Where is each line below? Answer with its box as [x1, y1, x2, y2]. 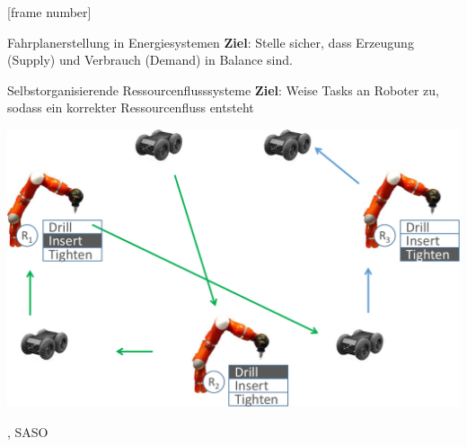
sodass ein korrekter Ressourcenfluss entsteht [7, 98, 254, 117]
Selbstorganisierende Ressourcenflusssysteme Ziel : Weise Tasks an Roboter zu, [7, 80, 439, 99]
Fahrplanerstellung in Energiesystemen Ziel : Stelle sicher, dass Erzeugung [7, 32, 414, 51]
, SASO [7, 422, 48, 441]
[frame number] [7, 3, 92, 21]
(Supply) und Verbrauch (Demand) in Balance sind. [7, 50, 293, 69]
